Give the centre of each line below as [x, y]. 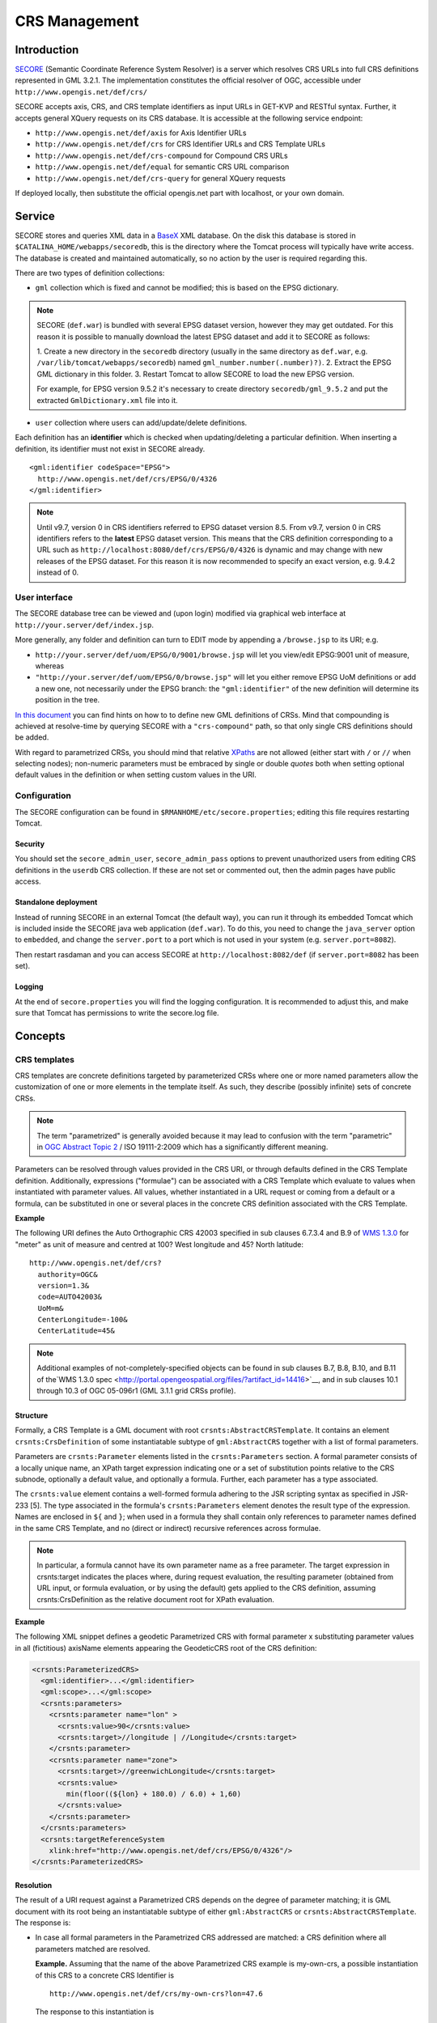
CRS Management [77, 21]
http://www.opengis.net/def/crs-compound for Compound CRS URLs [161, 155]
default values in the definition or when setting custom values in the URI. [136, 775]
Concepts [40, 1036]
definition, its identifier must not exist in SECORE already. [110, 448]
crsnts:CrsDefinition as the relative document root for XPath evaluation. [156, 1599]
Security [30, 844]
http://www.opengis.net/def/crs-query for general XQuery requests [161, 178]
